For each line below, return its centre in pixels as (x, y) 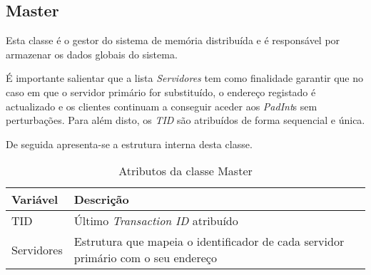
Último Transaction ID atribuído (156, 221)
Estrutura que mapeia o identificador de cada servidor (209, 242)
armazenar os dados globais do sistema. (92, 54)
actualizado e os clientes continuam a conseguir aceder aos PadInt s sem (162, 106)
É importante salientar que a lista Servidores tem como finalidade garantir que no (185, 78)
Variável (35, 199)
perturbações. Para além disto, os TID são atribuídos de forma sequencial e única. (185, 120)
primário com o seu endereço (145, 258)
